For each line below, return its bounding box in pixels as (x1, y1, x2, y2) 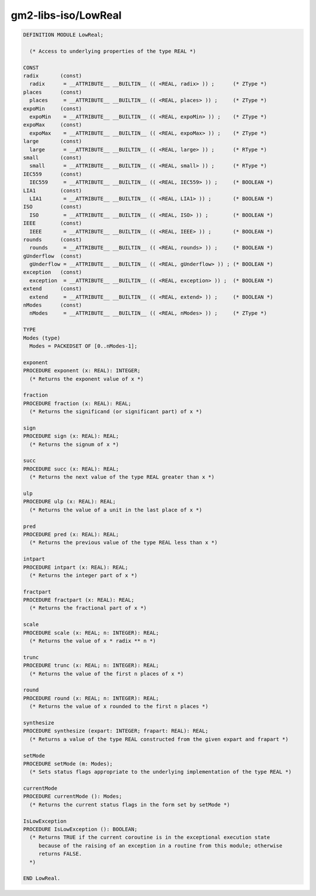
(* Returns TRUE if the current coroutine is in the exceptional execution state (29, 834, 270, 841)
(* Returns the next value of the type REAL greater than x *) (29, 474, 215, 480)
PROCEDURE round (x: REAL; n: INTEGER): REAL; (23, 695, 159, 702)
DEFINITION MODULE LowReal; (23, 32, 104, 38)
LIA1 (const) (23, 187, 82, 194)
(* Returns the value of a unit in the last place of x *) (29, 506, 202, 513)
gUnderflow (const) (23, 252, 82, 259)
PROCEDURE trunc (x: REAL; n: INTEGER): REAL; (23, 662, 159, 669)
